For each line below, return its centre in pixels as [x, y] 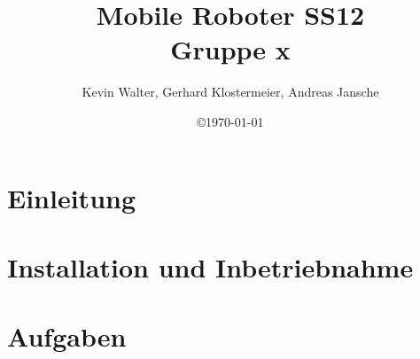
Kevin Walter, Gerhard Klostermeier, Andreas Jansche [230, 92]
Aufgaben [67, 336]
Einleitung [72, 197]
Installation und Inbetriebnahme [210, 266]
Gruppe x [230, 49]
